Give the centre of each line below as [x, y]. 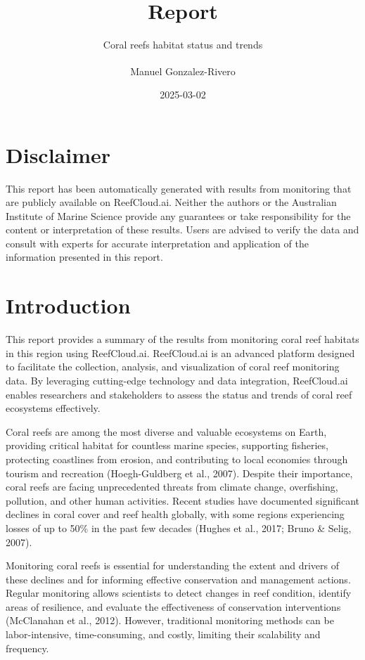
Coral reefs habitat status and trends [183, 45]
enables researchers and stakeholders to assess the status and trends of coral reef [179, 394]
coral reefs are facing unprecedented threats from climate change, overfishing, [172, 487]
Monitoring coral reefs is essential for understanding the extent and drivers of [173, 565]
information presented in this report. [84, 257]
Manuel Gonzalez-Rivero [183, 71]
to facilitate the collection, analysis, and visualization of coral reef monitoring [173, 367]
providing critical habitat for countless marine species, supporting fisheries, [167, 445]
